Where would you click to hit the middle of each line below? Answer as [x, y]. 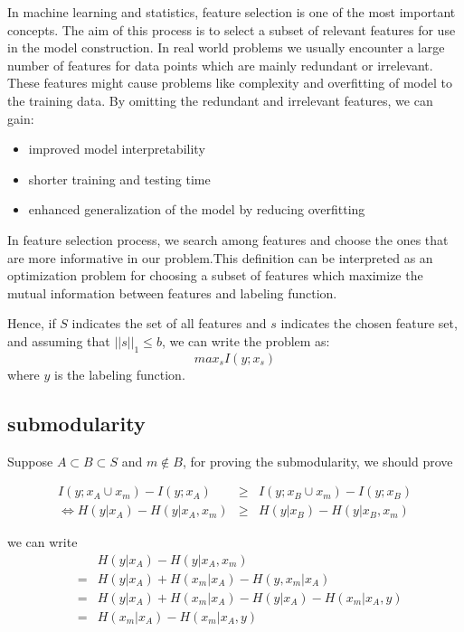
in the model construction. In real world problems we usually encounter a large [226, 47]
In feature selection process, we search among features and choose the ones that [228, 239]
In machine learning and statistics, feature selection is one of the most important [232, 12]
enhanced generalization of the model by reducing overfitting [197, 209]
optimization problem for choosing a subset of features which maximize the [215, 275]
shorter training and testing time [119, 179]
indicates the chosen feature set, [369, 323]
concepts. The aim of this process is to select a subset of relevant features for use [232, 29]
